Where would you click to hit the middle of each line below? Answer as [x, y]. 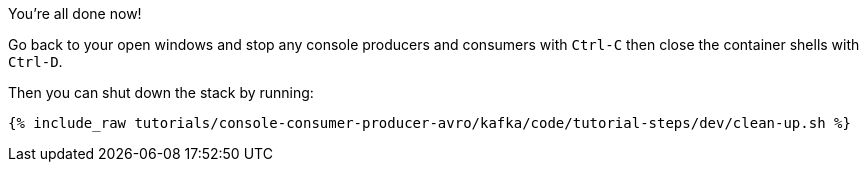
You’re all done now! [75, 13]
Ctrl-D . [35, 61]
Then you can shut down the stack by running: [161, 92]
